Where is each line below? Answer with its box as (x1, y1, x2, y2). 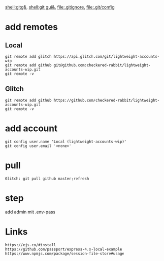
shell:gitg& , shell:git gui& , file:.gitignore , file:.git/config (5, 4, 115, 10)
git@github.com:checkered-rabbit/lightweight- (53, 63, 151, 68)
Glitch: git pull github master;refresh (5, 176, 90, 181)
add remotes (5, 22, 58, 33)
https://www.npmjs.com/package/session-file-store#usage (5, 251, 125, 256)
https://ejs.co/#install (5, 242, 56, 247)
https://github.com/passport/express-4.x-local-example (5, 247, 122, 252)
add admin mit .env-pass (5, 209, 56, 215)
